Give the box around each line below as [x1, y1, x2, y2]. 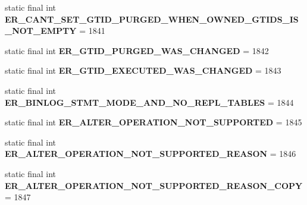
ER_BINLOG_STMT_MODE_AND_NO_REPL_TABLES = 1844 [5, 96, 294, 108]
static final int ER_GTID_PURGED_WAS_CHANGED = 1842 [5, 44, 269, 56]
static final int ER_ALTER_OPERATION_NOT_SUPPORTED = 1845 [5, 116, 302, 128]
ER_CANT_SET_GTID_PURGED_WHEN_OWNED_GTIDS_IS [5, 12, 299, 25]
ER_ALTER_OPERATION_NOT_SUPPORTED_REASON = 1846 [5, 147, 296, 160]
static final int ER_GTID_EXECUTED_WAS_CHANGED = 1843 [5, 64, 281, 77]
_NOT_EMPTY [5, 24, 77, 37]
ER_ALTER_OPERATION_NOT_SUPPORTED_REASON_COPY [5, 179, 303, 191]
